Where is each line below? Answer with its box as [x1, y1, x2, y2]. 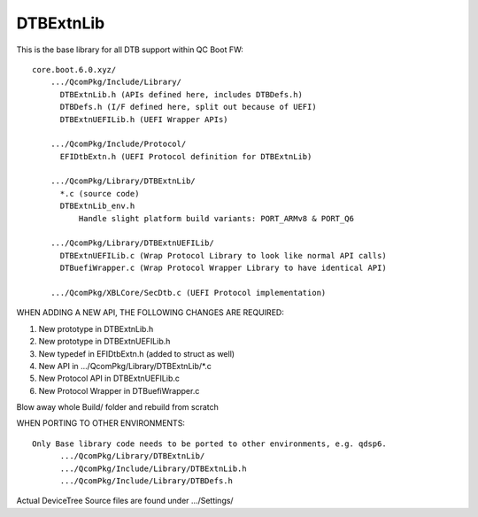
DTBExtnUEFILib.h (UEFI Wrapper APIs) [59, 114, 229, 124]
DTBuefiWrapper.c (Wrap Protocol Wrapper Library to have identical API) [59, 263, 387, 274]
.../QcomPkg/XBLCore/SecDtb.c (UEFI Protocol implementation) [50, 288, 327, 297]
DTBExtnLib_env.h [59, 201, 135, 212]
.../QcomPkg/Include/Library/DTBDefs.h [59, 476, 234, 486]
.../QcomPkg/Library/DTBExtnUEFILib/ [50, 238, 214, 248]
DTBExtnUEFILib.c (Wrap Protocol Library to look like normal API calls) [59, 251, 387, 260]
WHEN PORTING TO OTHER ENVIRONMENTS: [16, 418, 186, 428]
